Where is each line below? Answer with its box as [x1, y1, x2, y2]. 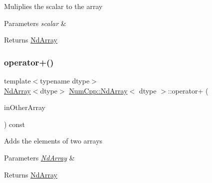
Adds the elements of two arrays [4, 135, 103, 146]
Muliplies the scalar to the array [4, 1, 103, 11]
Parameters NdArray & [4, 152, 75, 162]
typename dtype [40, 75, 90, 85]
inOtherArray [4, 102, 45, 112]
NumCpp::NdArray [69, 85, 128, 95]
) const [4, 118, 25, 129]
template [4, 75, 31, 85]
